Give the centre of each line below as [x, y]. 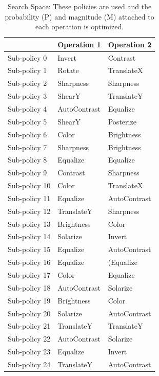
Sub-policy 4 [27, 109]
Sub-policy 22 [29, 339]
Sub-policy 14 [29, 236]
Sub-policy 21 [29, 326]
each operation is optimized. [80, 26]
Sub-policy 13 [29, 223]
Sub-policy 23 [29, 352]
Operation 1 [79, 44]
